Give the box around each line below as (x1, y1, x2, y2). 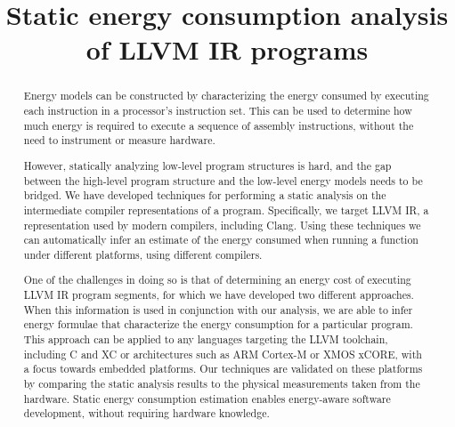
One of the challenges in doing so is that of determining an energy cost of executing (23, 272, 411, 287)
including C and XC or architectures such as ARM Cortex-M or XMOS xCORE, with (23, 346, 422, 361)
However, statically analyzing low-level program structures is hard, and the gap (23, 157, 392, 173)
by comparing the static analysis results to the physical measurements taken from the (23, 375, 420, 391)
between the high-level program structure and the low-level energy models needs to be (23, 173, 423, 188)
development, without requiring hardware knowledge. (23, 406, 270, 421)
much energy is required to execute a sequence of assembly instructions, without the (23, 117, 414, 133)
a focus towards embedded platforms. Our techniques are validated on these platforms (23, 361, 423, 376)
